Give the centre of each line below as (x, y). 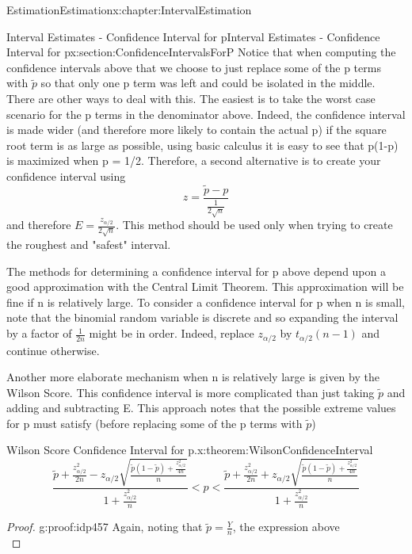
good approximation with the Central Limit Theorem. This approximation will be (205, 287)
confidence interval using (66, 176)
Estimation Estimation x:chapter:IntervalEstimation (129, 10)
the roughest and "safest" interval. (89, 245)
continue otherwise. (53, 350)
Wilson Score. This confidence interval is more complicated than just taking (191, 392)
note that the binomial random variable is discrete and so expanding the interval (202, 317)
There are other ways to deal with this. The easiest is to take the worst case (191, 98)
